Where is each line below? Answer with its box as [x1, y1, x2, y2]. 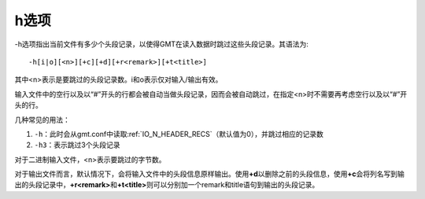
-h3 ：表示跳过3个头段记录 [34, 140, 120, 149]
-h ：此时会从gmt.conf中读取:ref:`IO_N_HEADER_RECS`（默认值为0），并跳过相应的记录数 [34, 129, 324, 138]
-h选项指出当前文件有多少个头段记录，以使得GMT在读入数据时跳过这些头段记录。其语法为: [14, 39, 309, 49]
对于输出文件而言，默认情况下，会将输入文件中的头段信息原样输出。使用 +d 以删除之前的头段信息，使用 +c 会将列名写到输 [14, 169, 405, 179]
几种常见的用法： [14, 115, 70, 124]
